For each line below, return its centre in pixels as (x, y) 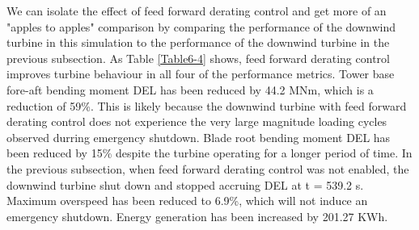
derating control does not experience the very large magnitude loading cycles (197, 121)
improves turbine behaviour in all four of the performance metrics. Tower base (201, 74)
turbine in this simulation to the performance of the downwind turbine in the (198, 42)
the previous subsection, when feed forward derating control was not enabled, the (208, 168)
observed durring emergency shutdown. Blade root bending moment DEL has (199, 137)
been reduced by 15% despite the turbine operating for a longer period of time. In (209, 153)
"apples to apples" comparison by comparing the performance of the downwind (201, 26)
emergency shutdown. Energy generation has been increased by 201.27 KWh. (197, 216)
